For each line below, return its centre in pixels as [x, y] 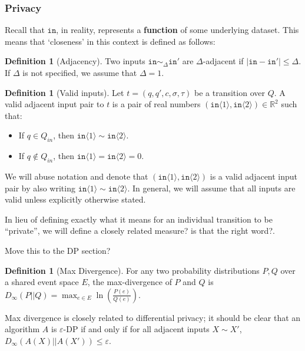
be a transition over [230, 92]
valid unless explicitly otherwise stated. [75, 199]
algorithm [22, 329]
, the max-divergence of [130, 282]
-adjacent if [223, 61]
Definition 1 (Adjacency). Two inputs [75, 61]
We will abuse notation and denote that [77, 176]
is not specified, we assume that [80, 72]
